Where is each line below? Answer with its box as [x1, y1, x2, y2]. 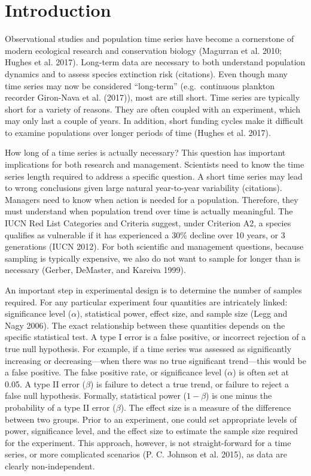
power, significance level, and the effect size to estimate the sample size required [5, 425, 298, 437]
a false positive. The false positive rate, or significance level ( [5, 366, 228, 378]
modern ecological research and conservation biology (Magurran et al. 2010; [5, 44, 282, 56]
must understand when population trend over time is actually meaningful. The [5, 205, 293, 217]
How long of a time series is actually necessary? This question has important [5, 146, 286, 159]
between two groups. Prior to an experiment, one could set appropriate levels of [5, 413, 297, 425]
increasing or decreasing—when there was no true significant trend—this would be [5, 354, 306, 366]
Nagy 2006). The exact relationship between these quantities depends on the [5, 319, 285, 331]
